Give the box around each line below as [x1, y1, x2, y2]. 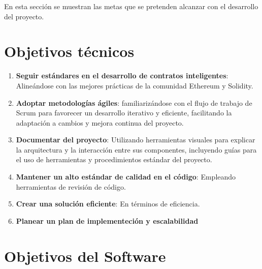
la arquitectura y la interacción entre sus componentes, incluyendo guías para [16, 144, 257, 155]
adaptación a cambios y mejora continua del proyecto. [16, 117, 184, 128]
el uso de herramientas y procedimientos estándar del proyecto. [16, 154, 212, 165]
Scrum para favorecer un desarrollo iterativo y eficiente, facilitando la [16, 107, 232, 118]
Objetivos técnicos [4, 41, 135, 62]
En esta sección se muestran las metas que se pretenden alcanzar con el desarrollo [4, 1, 258, 11]
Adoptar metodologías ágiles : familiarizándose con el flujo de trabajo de [16, 97, 252, 108]
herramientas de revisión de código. [16, 181, 126, 192]
